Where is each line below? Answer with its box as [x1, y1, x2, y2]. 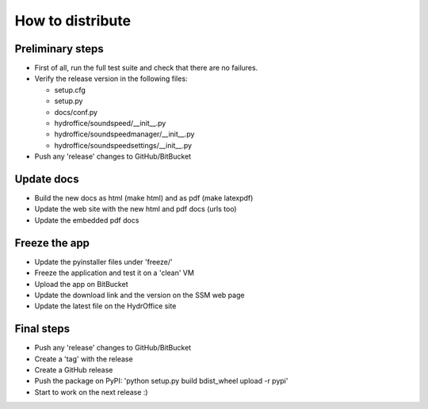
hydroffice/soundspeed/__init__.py [54, 119, 166, 128]
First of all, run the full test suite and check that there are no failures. [34, 63, 258, 73]
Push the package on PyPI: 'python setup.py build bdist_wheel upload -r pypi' [34, 377, 289, 386]
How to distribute [14, 12, 131, 29]
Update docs [14, 173, 79, 185]
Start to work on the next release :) [34, 387, 148, 396]
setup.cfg [54, 85, 86, 94]
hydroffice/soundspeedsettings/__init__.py [54, 140, 193, 150]
